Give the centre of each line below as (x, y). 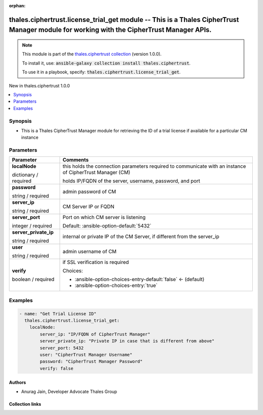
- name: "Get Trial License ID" (58, 314)
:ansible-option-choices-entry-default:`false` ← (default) (140, 280)
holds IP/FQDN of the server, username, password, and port (131, 181)
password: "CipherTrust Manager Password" (91, 361)
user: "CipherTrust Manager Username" (86, 355)
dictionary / (25, 175)
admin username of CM (90, 252)
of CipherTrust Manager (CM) (96, 173)
